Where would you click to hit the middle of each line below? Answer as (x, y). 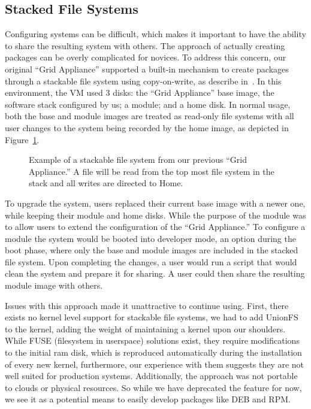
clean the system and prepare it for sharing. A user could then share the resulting (155, 273)
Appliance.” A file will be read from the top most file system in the (152, 171)
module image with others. (54, 285)
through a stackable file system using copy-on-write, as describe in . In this (143, 81)
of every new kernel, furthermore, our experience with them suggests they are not (155, 364)
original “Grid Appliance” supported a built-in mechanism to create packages (147, 69)
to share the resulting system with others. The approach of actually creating (145, 45)
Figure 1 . (22, 139)
